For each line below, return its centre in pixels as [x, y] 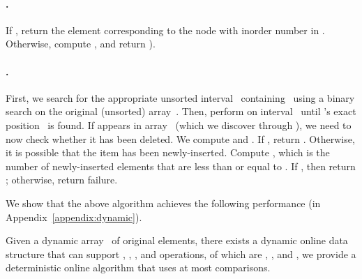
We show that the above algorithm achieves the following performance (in [163, 203]
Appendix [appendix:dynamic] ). [74, 217]
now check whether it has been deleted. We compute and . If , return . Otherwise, [180, 138]
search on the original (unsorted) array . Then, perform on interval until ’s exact [181, 111]
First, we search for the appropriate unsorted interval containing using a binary [180, 97]
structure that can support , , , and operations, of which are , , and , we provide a [181, 254]
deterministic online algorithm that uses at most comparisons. [138, 267]
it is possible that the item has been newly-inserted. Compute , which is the [168, 152]
